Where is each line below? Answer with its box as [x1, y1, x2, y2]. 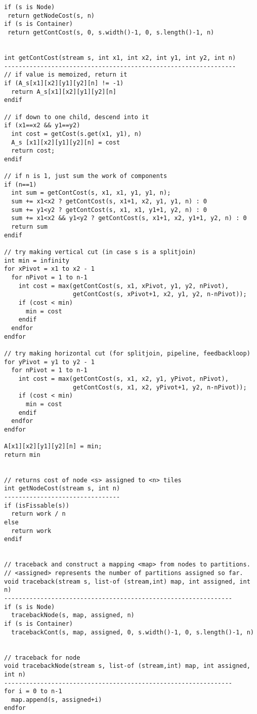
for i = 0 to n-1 [4, 688, 62, 695]
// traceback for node [4, 654, 80, 661]
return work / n [11, 510, 66, 518]
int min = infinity [4, 257, 69, 264]
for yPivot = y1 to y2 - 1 [4, 358, 95, 366]
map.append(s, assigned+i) [11, 696, 102, 703]
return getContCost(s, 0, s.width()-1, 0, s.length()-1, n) [8, 28, 215, 36]
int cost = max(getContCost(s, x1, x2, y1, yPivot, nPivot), [18, 375, 229, 382]
